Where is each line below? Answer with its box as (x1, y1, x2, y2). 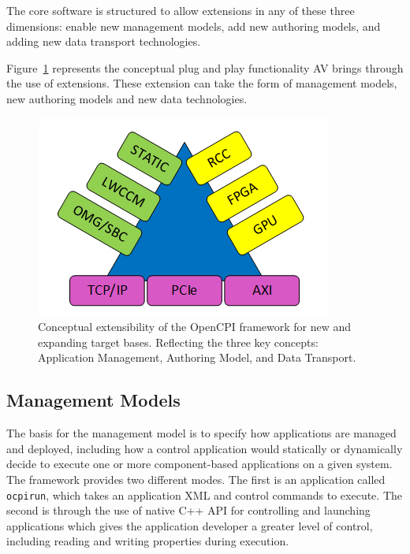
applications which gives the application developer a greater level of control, (6, 517, 373, 534)
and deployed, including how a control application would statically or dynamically (6, 440, 403, 456)
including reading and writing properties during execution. (6, 533, 289, 549)
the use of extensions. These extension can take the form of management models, (6, 75, 397, 91)
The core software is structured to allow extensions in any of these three (6, 2, 355, 18)
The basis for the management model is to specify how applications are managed (6, 425, 397, 441)
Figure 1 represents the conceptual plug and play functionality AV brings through (6, 59, 404, 76)
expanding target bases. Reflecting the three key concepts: (38, 333, 319, 350)
